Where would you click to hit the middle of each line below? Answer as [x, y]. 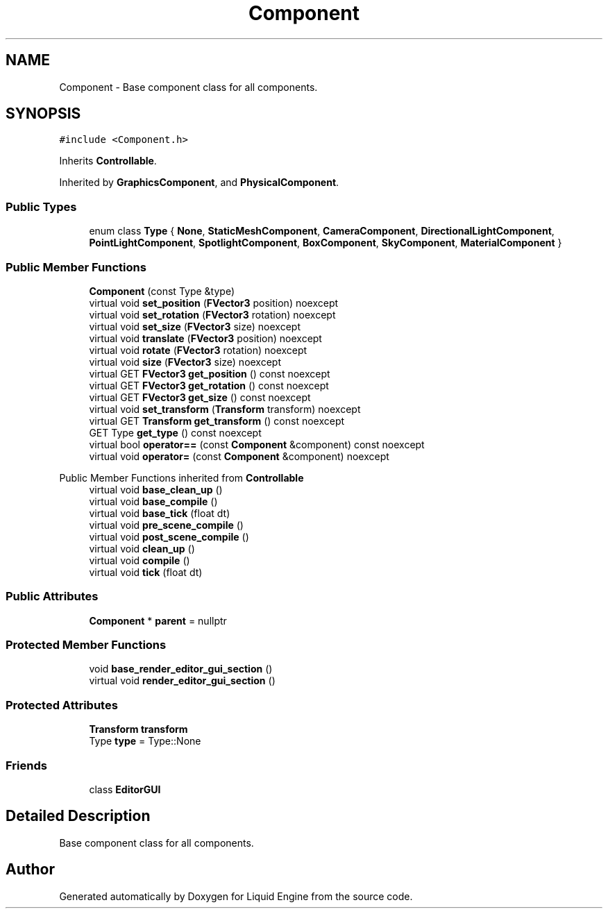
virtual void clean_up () [142, 548]
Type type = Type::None [145, 741]
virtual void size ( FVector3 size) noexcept [185, 362]
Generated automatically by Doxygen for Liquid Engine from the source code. [236, 896]
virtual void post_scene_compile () [169, 536]
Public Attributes [52, 596]
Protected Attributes [62, 705]
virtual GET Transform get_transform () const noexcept [217, 421]
